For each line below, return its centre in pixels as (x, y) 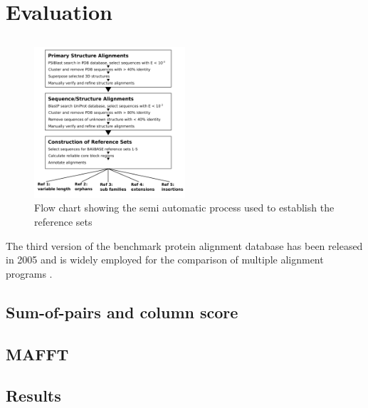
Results (33, 396)
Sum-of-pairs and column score (122, 312)
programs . (29, 273)
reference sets (63, 221)
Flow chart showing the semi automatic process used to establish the (184, 208)
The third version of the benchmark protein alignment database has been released (184, 245)
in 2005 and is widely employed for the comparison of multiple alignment (165, 260)
